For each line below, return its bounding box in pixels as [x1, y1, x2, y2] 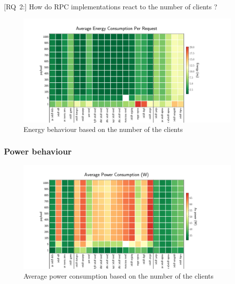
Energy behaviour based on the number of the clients [23, 124, 183, 134]
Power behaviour [4, 145, 72, 157]
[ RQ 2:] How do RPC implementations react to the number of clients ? [4, 1, 217, 11]
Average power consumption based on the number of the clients [23, 270, 214, 281]
